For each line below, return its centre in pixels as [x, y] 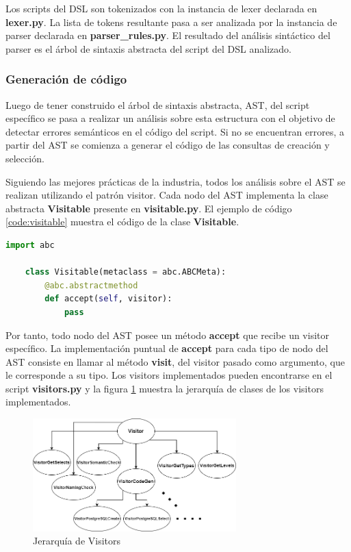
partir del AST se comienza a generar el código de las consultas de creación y [168, 145]
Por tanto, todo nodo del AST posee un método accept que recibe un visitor [167, 335]
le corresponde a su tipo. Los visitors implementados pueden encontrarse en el [169, 375]
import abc [30, 245]
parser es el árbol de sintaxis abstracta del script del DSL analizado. [148, 48]
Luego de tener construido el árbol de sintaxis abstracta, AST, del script [158, 104]
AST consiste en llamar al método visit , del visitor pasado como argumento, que [175, 361]
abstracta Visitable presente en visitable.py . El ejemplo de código [149, 208]
